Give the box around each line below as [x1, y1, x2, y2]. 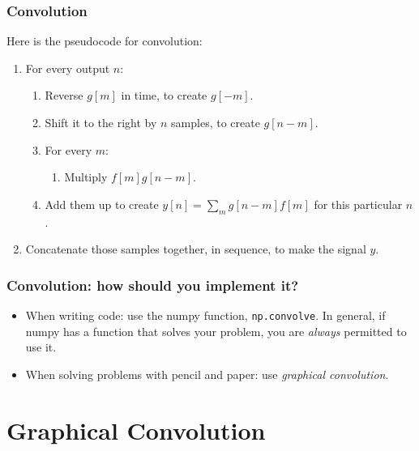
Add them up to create [45, 195, 159, 212]
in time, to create [121, 87, 207, 104]
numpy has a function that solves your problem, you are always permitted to [25, 322, 407, 339]
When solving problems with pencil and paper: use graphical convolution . [25, 365, 389, 382]
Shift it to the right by [45, 114, 157, 130]
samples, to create [171, 114, 260, 130]
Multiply [64, 168, 108, 185]
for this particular [314, 195, 403, 212]
